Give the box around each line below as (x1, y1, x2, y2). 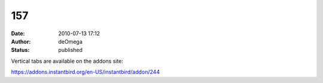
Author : (11, 38, 31, 45)
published (58, 47, 83, 54)
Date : (11, 30, 25, 37)
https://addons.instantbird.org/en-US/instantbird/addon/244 (11, 69, 160, 76)
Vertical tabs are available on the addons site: (11, 57, 124, 64)
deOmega (58, 38, 83, 45)
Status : (11, 47, 30, 54)
